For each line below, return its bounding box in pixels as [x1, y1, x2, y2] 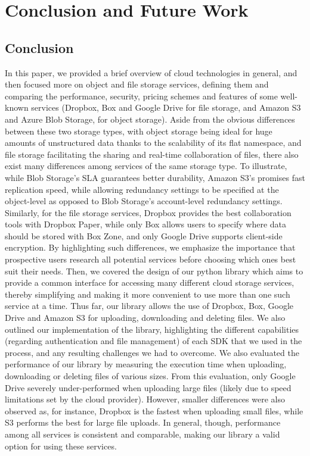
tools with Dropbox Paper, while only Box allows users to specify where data [5, 218, 287, 230]
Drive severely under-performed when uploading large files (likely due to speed [5, 381, 292, 393]
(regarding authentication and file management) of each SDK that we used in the [5, 335, 302, 347]
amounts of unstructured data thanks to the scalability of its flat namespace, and [5, 136, 302, 149]
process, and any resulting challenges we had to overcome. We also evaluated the [5, 346, 299, 358]
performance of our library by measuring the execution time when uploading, [5, 358, 287, 370]
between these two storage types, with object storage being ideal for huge [5, 124, 272, 137]
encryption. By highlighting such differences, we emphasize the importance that [5, 241, 296, 254]
